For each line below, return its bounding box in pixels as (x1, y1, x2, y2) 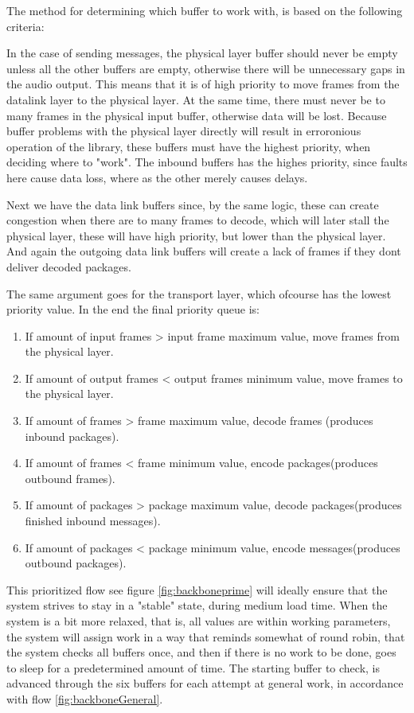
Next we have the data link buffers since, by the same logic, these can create (6, 196, 379, 212)
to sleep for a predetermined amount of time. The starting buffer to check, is (6, 659, 380, 676)
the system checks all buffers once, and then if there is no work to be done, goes (6, 644, 396, 660)
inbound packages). (25, 427, 119, 444)
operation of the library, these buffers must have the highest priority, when (6, 138, 371, 154)
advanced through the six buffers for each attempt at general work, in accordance (6, 675, 404, 692)
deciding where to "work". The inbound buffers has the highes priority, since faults (6, 154, 408, 170)
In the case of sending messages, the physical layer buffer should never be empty (6, 45, 398, 61)
